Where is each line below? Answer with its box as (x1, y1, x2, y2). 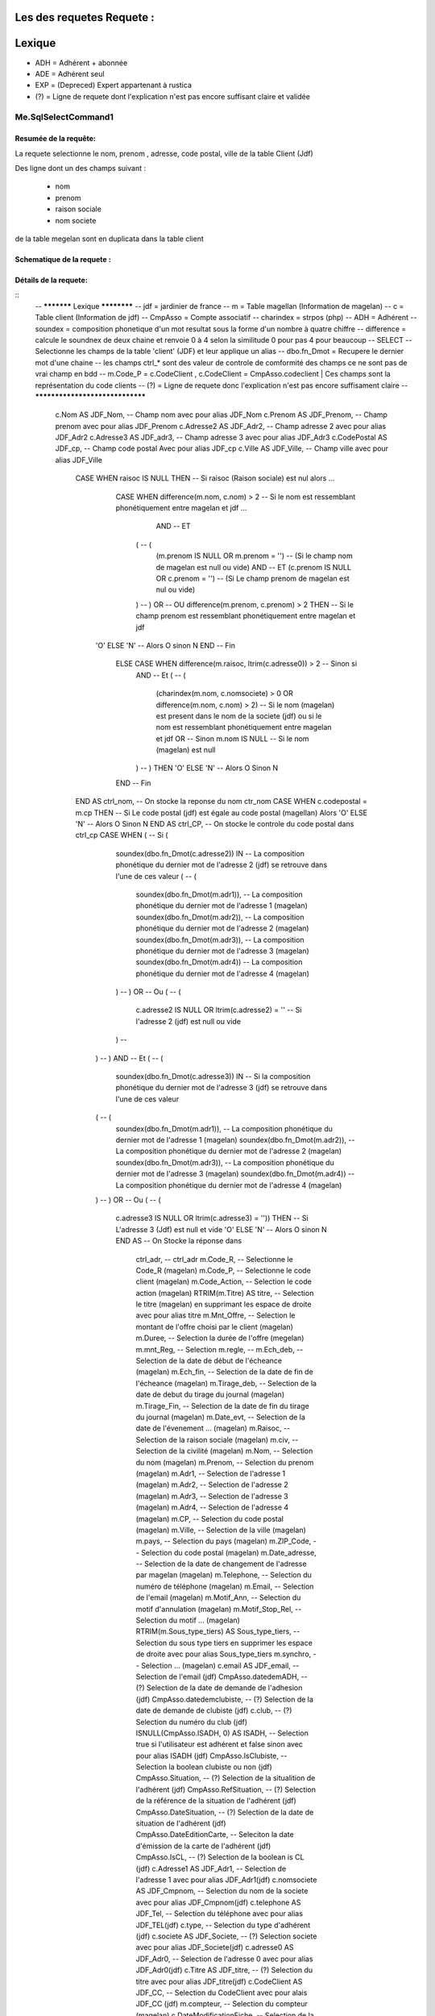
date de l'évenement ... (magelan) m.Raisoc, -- (135, 1423, 291, 1433)
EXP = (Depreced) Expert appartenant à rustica (35, 81, 193, 90)
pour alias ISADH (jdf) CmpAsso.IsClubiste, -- (135, 1751, 288, 1760)
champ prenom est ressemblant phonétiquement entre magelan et (135, 611, 356, 621)
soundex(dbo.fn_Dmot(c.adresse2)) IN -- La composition (115, 848, 305, 858)
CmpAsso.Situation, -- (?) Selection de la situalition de (135, 1773, 316, 1783)
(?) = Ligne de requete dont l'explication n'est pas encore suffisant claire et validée (35, 91, 310, 101)
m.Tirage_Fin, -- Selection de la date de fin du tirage (135, 1401, 309, 1410)
